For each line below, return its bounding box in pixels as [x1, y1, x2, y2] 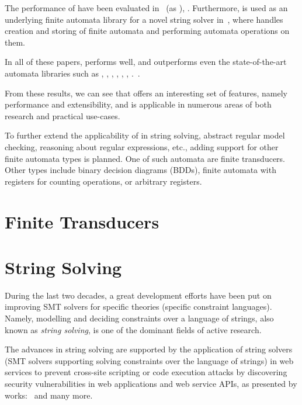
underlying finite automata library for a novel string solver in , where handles [5, 13, 283, 25]
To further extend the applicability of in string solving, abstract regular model [5, 129, 285, 141]
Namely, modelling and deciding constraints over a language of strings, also [5, 312, 274, 324]
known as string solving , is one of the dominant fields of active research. [5, 323, 262, 335]
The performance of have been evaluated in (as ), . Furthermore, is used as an [5, 2, 288, 13]
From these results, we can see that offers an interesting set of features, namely [5, 86, 287, 99]
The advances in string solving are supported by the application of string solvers [5, 343, 293, 355]
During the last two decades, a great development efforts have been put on [5, 289, 272, 301]
